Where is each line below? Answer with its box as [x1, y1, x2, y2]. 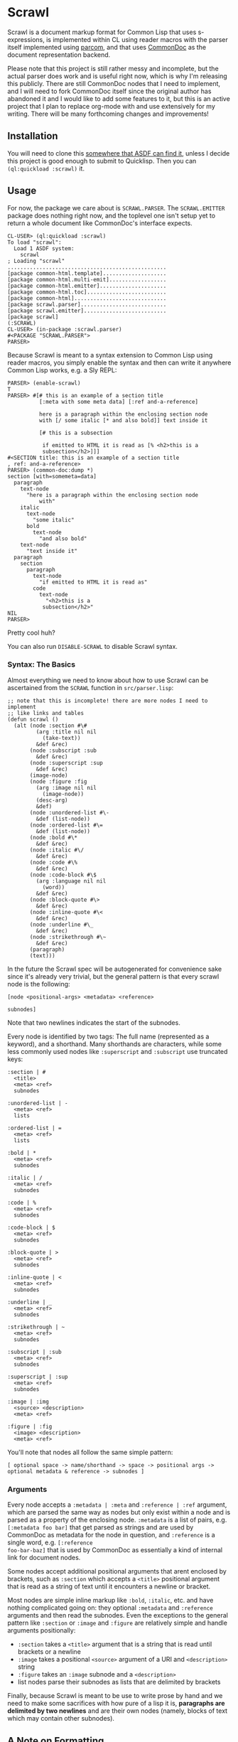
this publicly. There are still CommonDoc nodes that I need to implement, [7, 79, 221, 87]
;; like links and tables [7, 709, 84, 716]
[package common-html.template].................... [7, 269, 167, 277]
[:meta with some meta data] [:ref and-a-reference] [38, 398, 199, 405]
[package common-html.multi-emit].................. [7, 276, 167, 283]
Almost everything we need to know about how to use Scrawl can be [7, 676, 209, 684]
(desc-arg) [36, 797, 69, 804]
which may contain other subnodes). [7, 1714, 115, 1723]
